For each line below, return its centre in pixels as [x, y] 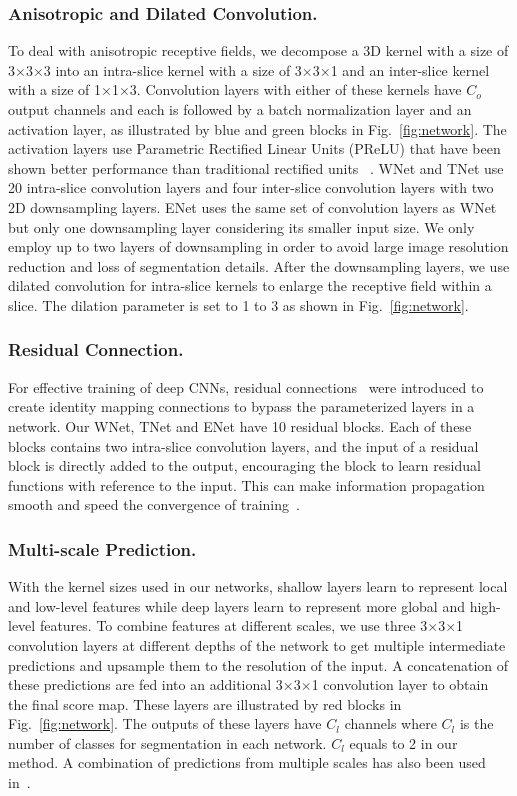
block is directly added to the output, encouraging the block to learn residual [244, 465]
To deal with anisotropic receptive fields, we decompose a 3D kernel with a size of [258, 50]
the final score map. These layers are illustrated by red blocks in [205, 703]
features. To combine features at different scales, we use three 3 [233, 625]
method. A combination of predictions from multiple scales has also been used [247, 762]
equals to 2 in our [403, 742]
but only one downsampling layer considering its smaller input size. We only [241, 226]
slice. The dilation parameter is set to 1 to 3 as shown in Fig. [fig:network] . [238, 304]
